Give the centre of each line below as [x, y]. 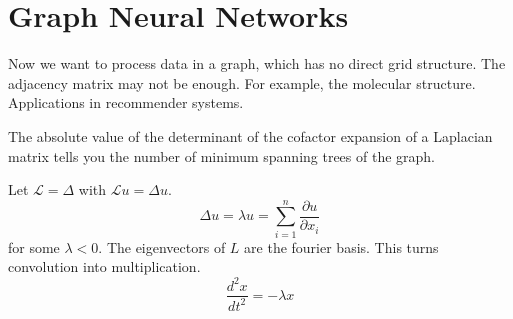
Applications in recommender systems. [126, 102]
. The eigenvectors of [162, 246]
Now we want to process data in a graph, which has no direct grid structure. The [257, 63]
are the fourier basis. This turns [341, 246]
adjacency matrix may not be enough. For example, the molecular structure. [242, 82]
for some [34, 246]
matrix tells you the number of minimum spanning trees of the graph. [222, 155]
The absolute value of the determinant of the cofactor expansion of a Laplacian [250, 135]
